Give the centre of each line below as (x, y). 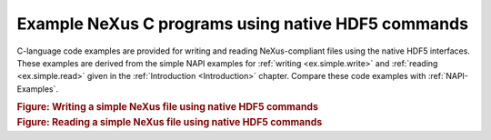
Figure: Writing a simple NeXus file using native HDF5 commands (167, 107)
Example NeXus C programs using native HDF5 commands (242, 24)
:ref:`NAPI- (448, 76)
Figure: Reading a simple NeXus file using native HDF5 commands (170, 122)
